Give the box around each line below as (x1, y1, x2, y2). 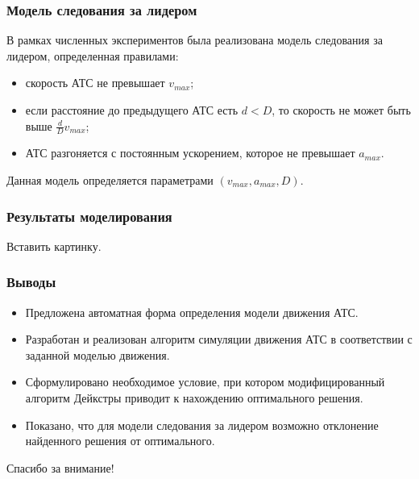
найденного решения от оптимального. (25, 432, 215, 449)
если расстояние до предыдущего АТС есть (25, 102, 239, 118)
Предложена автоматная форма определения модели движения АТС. (25, 303, 359, 320)
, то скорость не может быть (272, 102, 411, 118)
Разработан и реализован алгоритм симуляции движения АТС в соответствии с (25, 331, 413, 348)
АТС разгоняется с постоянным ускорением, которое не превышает (25, 144, 355, 161)
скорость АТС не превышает (25, 74, 165, 91)
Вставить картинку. (6, 237, 102, 254)
